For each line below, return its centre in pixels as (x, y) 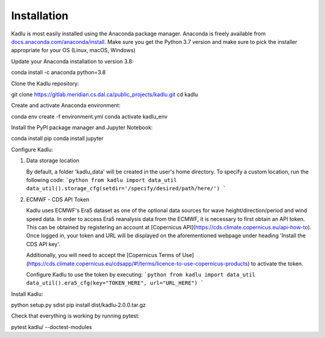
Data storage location (53, 161)
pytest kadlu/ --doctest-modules (52, 327)
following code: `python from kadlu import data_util (101, 180)
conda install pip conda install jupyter (57, 139)
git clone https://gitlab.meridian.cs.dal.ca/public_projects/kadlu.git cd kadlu (105, 94)
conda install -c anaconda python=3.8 (58, 73)
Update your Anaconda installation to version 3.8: (72, 61)
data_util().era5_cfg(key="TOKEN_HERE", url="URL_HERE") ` (115, 283)
